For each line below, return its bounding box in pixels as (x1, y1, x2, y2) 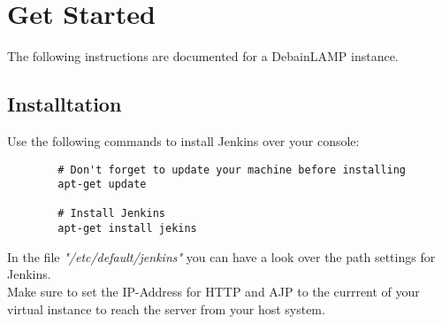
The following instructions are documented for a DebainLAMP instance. (7, 47, 399, 66)
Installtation (7, 90, 122, 118)
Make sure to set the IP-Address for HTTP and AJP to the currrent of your (7, 282, 420, 300)
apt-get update (57, 178, 147, 191)
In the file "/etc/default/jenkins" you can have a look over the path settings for (7, 247, 436, 266)
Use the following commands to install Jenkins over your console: (7, 131, 360, 150)
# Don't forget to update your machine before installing (57, 163, 407, 176)
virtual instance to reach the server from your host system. (7, 299, 325, 318)
